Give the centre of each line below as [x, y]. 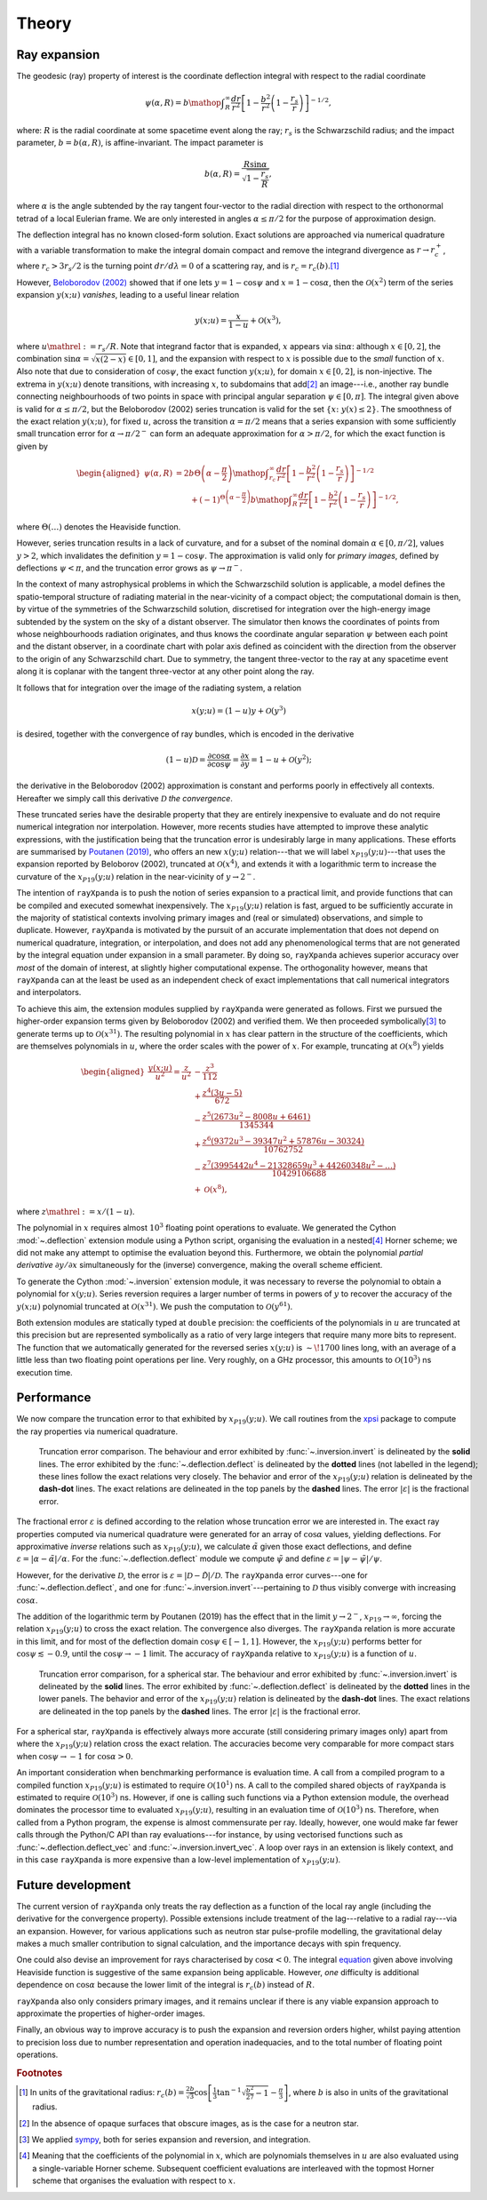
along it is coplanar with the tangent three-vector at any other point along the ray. [165, 672]
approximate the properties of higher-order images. [111, 2013]
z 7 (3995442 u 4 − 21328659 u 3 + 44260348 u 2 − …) [299, 1164]
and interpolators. [49, 992]
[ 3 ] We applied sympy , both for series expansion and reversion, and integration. [165, 2140]
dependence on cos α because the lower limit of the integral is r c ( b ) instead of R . [166, 1986]
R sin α [255, 165]
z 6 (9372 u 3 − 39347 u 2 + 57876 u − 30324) [283, 1140]
